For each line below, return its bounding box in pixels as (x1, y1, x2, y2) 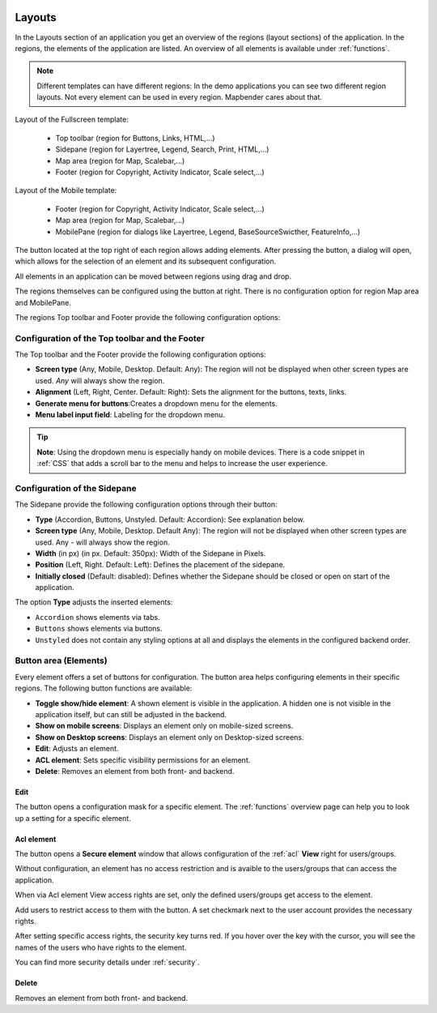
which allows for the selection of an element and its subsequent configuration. (15, 256, 277, 267)
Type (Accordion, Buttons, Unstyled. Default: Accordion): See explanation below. (35, 515, 305, 524)
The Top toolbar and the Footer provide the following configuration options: (15, 349, 266, 360)
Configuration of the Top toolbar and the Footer (15, 332, 206, 344)
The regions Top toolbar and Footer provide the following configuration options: (15, 312, 281, 322)
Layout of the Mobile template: (15, 186, 117, 195)
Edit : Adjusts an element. (35, 744, 119, 754)
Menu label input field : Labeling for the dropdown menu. (35, 410, 226, 420)
